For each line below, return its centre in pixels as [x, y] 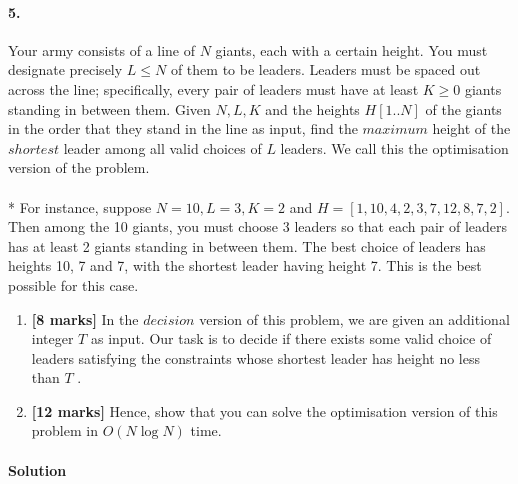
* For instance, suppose [80, 206]
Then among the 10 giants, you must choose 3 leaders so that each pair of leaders [258, 226]
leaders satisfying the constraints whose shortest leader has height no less [255, 357]
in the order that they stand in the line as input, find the [183, 128]
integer [52, 338]
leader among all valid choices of [162, 147]
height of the [471, 128]
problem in [64, 430]
